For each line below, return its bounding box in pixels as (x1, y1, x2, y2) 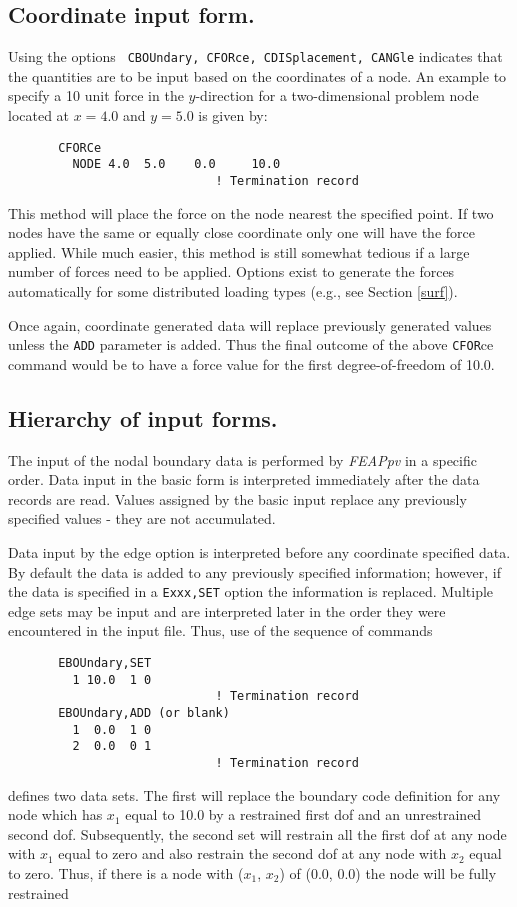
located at (8, 105, 70, 126)
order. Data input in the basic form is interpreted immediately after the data (8, 469, 480, 490)
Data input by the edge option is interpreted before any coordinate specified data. (8, 542, 511, 562)
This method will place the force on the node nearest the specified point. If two (8, 202, 494, 223)
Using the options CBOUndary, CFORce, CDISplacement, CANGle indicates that (8, 46, 503, 67)
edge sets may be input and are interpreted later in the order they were (8, 600, 446, 621)
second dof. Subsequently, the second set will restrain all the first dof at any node (8, 823, 507, 844)
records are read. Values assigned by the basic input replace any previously (8, 488, 467, 509)
